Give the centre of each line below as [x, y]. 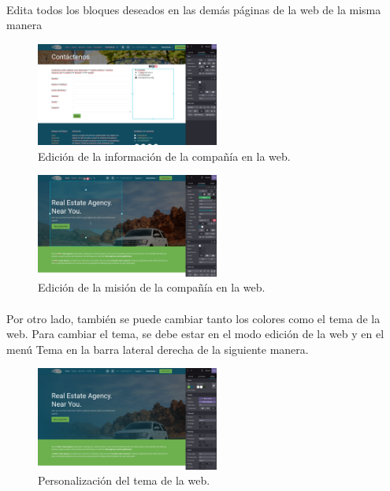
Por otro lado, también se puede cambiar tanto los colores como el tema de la [193, 318]
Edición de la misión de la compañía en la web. [152, 287]
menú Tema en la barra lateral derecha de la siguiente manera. [158, 349]
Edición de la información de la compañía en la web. [164, 156]
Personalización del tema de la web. [124, 480]
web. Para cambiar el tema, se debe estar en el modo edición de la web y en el [195, 334]
